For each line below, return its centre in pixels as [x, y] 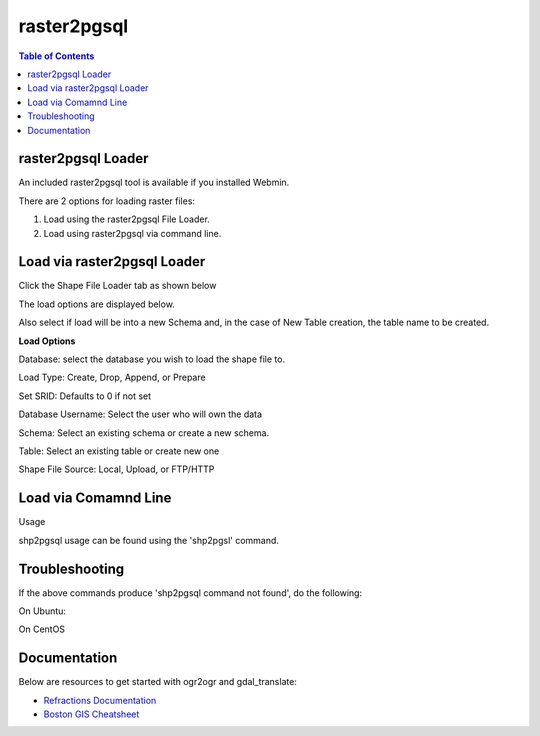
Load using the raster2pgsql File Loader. [126, 219]
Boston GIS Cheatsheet [91, 714]
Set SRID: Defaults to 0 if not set [85, 396]
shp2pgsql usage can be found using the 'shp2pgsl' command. [149, 540]
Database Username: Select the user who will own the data [140, 414]
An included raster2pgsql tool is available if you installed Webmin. [154, 182]
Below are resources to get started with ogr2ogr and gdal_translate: [157, 682]
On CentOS [41, 629]
